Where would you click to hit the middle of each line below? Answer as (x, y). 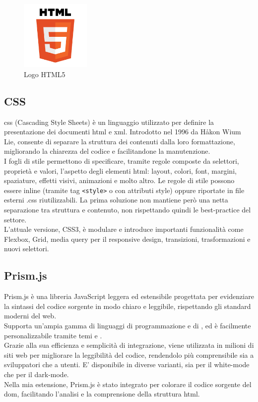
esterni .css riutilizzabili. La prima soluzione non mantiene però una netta (116, 200)
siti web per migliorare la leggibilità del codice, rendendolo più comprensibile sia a (129, 354)
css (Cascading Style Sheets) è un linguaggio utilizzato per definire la (109, 122)
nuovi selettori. (27, 249)
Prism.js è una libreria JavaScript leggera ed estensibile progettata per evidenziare (129, 296)
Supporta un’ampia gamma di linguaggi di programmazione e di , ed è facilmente (128, 325)
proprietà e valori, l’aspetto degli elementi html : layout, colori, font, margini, (120, 170)
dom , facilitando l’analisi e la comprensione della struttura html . (102, 394)
